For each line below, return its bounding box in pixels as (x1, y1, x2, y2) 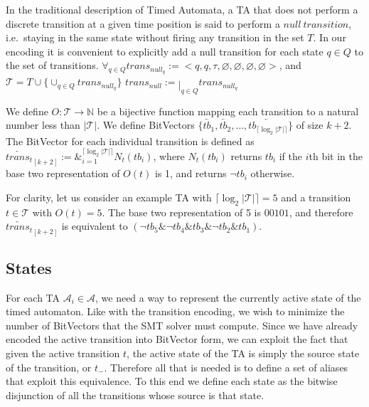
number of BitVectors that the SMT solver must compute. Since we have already (6, 317, 358, 332)
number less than (6, 117, 80, 132)
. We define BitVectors (97, 117, 195, 132)
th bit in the (309, 148, 363, 163)
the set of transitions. (6, 58, 99, 73)
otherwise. (250, 166, 295, 181)
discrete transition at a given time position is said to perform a (6, 16, 280, 31)
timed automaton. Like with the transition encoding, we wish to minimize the (6, 304, 345, 319)
